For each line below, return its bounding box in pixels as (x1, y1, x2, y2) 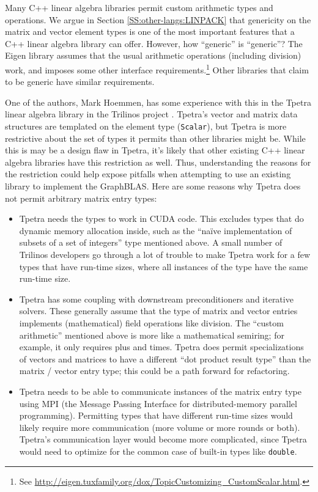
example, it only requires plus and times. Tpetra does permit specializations (19, 340, 304, 353)
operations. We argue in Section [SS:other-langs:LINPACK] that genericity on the (5, 13, 311, 26)
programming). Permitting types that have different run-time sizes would (19, 409, 293, 422)
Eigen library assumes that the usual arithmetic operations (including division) (5, 49, 301, 62)
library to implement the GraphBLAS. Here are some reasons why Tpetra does (5, 180, 301, 193)
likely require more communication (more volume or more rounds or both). (19, 420, 300, 433)
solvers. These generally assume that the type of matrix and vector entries (19, 304, 298, 317)
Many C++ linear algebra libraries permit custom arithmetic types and (5, 1, 273, 13)
